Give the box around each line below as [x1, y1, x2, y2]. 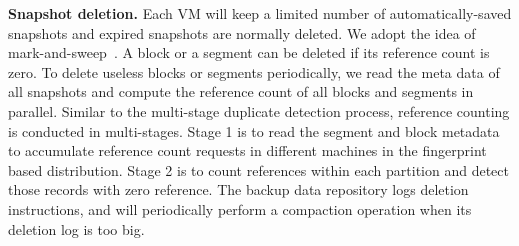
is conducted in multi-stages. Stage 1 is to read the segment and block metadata [8, 120, 500, 141]
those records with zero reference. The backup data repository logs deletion [8, 179, 469, 200]
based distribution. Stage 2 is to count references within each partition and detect [8, 159, 509, 180]
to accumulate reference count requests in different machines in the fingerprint [8, 140, 487, 161]
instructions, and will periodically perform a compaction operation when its [8, 198, 472, 219]
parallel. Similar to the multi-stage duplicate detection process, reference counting [8, 100, 510, 121]
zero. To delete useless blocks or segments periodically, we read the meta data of [8, 61, 500, 82]
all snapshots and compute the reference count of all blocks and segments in [8, 81, 474, 102]
